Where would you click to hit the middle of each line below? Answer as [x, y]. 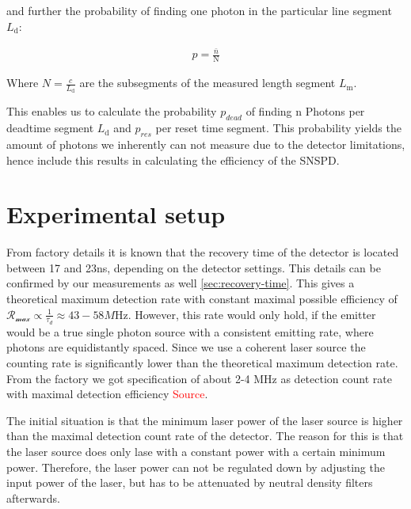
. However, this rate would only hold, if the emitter [252, 314]
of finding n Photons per [305, 111]
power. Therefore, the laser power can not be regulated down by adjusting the [196, 467]
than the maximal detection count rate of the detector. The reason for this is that [205, 436]
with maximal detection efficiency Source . [107, 394]
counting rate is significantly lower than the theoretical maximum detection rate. [202, 363]
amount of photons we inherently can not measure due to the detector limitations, [206, 144]
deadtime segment [50, 128]
